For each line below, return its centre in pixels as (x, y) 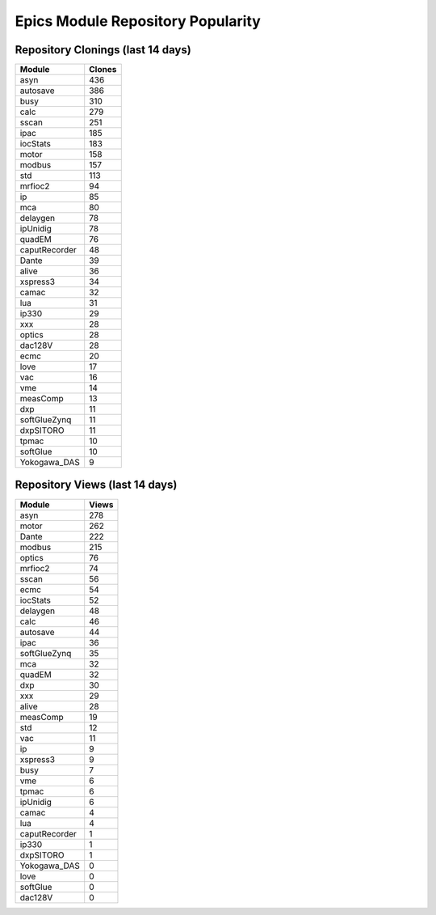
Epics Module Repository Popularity (138, 21)
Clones (103, 70)
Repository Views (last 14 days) (96, 485)
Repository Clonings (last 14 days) (103, 50)
